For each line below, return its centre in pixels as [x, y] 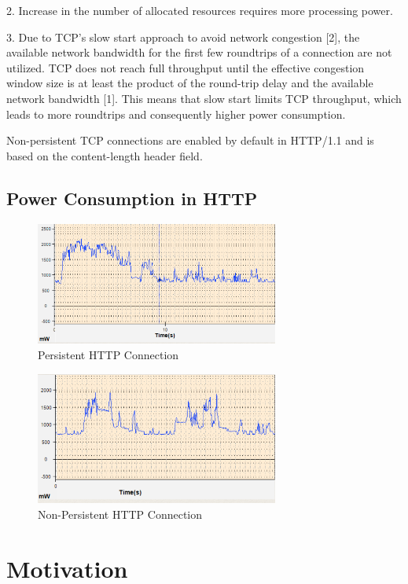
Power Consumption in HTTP [132, 198]
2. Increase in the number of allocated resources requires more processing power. [200, 10]
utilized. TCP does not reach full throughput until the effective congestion [186, 67]
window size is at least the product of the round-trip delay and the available [190, 83]
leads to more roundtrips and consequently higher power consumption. [176, 114]
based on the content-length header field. [105, 155]
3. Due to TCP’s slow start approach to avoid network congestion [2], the [183, 37]
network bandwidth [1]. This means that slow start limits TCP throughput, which [204, 98]
